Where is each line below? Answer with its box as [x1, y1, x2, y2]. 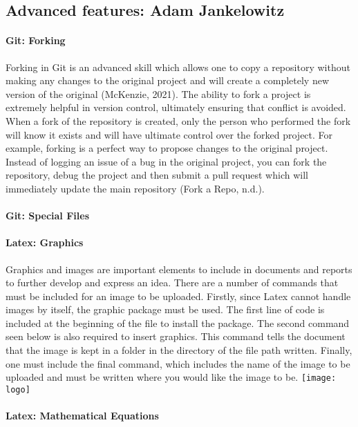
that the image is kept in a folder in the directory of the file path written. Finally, [6, 343, 352, 357]
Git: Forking [6, 33, 66, 48]
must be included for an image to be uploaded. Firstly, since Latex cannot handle [6, 288, 351, 303]
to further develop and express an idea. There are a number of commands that [6, 275, 339, 290]
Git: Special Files [6, 208, 90, 223]
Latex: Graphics [6, 235, 84, 250]
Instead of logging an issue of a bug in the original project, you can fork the [6, 154, 327, 168]
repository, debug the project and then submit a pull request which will [6, 168, 308, 182]
